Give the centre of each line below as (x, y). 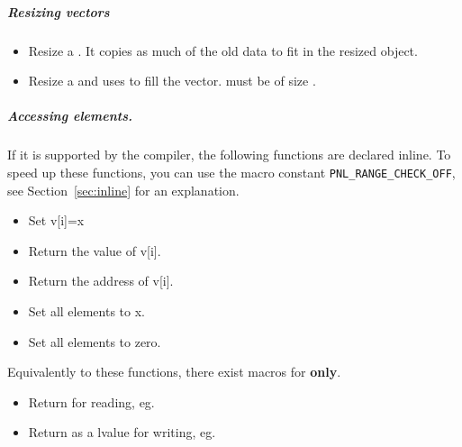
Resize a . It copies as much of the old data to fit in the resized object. (223, 50)
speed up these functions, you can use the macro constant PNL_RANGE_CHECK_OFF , (231, 172)
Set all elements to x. (86, 310)
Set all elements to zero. (95, 341)
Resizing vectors (59, 11)
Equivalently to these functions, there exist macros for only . (174, 372)
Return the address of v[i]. (101, 281)
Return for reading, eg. (91, 401)
